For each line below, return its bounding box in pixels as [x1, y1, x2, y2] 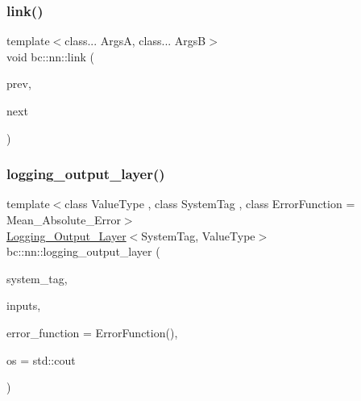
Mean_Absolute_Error [6, 211, 121, 228]
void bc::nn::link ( [6, 48, 94, 65]
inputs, [6, 297, 41, 314]
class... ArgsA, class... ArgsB [64, 32, 206, 49]
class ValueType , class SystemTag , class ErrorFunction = [64, 195, 355, 212]
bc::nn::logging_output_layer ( [6, 243, 160, 260]
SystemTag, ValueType [141, 227, 255, 244]
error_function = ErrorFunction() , [6, 324, 178, 340]
